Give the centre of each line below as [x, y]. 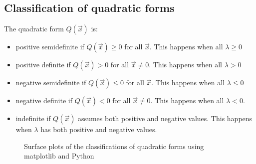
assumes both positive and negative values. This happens [165, 118]
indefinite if [33, 118]
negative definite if [44, 100]
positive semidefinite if [50, 47]
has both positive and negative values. [99, 129]
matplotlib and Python [59, 156]
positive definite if [43, 65]
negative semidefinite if [51, 82]
